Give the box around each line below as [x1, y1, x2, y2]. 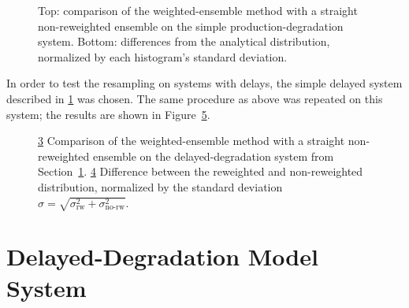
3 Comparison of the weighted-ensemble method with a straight [38, 132, 345, 149]
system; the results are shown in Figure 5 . [6, 106, 210, 122]
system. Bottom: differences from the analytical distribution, [38, 33, 330, 50]
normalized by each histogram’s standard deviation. [38, 48, 288, 65]
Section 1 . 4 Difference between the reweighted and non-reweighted [38, 163, 363, 180]
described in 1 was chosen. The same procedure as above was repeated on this [6, 90, 383, 106]
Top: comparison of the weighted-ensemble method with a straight [38, 2, 358, 18]
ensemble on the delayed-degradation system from [93, 147, 334, 164]
